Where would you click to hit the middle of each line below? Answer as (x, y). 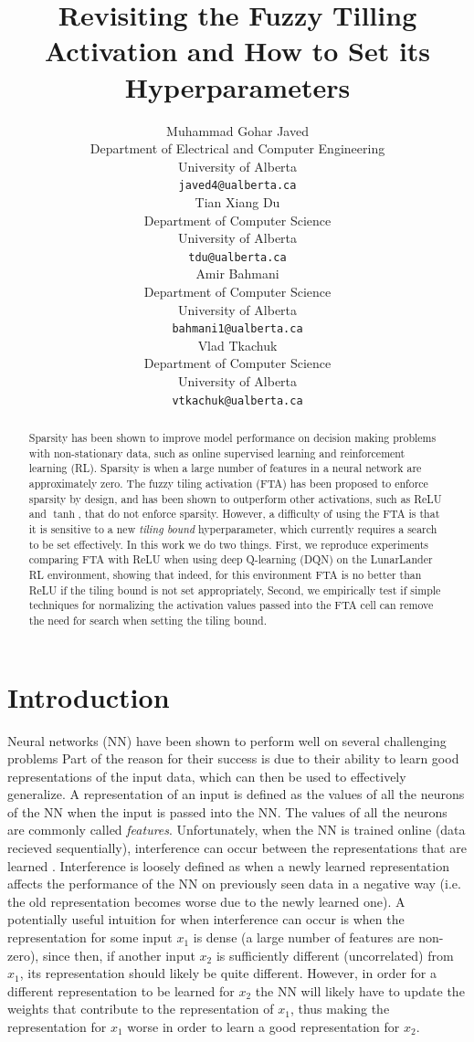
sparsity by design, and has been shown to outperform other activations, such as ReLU (235, 498)
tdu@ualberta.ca (237, 257)
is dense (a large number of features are (304, 937)
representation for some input (90, 937)
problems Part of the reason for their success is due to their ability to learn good (233, 758)
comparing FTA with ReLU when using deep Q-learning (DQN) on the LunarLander (231, 559)
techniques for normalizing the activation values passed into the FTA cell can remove (231, 605)
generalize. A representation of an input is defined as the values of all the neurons (236, 794)
